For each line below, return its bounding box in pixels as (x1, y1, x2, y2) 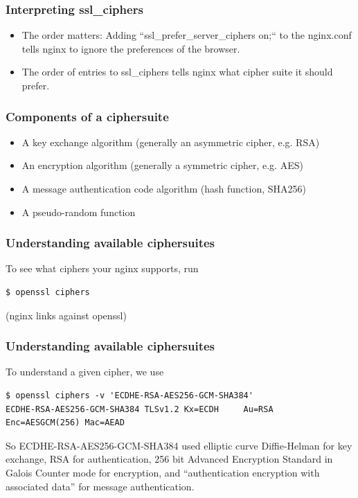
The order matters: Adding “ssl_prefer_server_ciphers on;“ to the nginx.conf (21, 28, 352, 42)
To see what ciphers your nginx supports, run (6, 261, 199, 276)
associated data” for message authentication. (6, 479, 195, 493)
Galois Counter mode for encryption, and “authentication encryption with (6, 465, 320, 479)
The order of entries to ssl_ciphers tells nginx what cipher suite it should (21, 64, 333, 79)
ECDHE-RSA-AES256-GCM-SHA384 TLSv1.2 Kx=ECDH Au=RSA (6, 404, 274, 414)
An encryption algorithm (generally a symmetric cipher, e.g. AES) (21, 158, 303, 172)
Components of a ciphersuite (6, 107, 169, 125)
